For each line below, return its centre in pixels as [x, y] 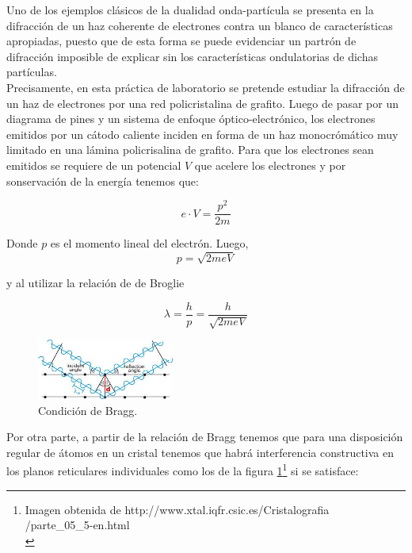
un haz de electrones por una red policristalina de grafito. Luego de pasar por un [203, 103]
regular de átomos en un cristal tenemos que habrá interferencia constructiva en [200, 452]
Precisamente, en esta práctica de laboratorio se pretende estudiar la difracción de [206, 87]
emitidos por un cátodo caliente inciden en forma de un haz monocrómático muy [202, 134]
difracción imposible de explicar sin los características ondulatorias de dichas [192, 56]
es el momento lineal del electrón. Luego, [149, 243]
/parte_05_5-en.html [77, 525]
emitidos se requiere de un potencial [94, 165]
